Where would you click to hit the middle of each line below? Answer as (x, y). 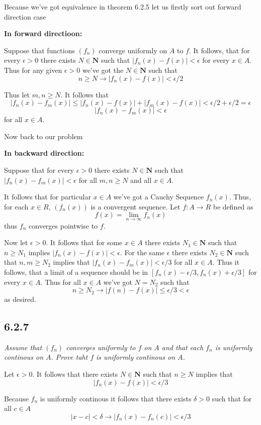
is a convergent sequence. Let (136, 206)
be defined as (233, 206)
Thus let (17, 94)
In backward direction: (44, 153)
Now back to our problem (43, 136)
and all (141, 180)
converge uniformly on (133, 50)
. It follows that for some (84, 242)
